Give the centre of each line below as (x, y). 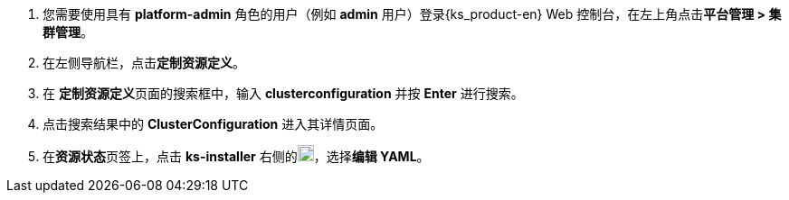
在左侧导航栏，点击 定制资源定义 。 (144, 63)
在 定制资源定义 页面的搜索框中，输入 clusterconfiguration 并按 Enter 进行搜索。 (283, 93)
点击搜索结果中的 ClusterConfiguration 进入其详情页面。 (213, 124)
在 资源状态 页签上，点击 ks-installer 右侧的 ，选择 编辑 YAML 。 (236, 156)
